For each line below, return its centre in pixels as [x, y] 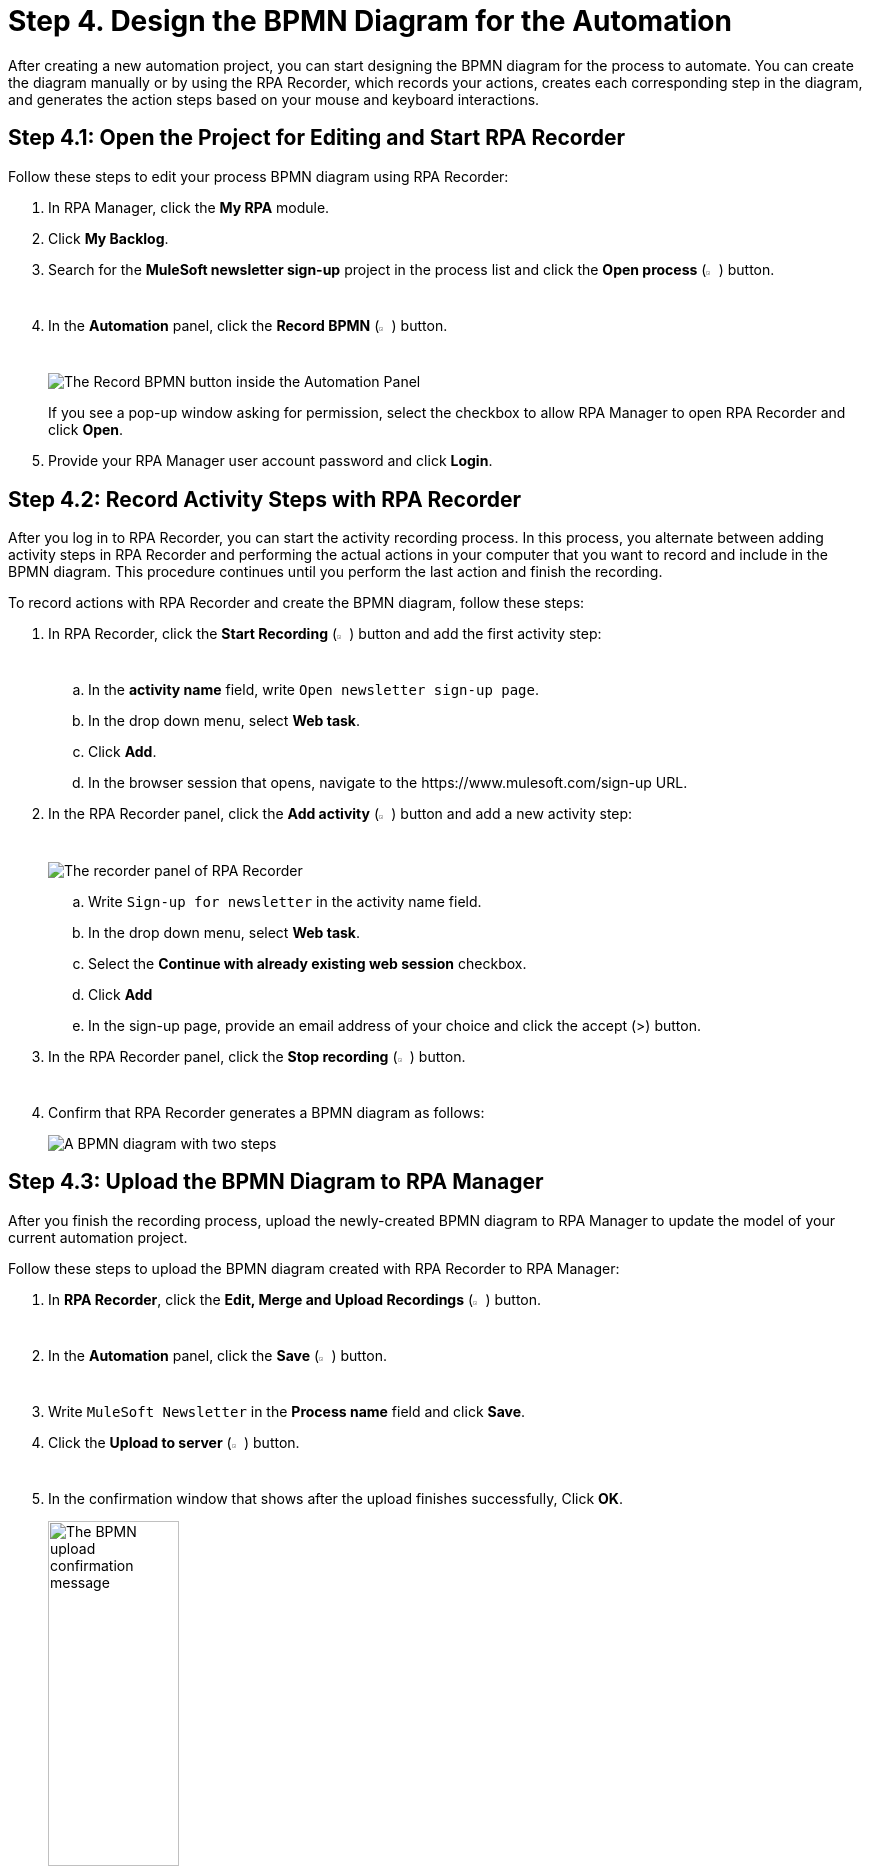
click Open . [86, 430]
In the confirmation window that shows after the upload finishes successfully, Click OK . [335, 1499]
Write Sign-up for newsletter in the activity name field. [285, 901]
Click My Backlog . [108, 238]
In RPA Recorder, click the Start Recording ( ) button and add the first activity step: [325, 633]
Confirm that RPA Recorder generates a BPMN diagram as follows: [266, 1112]
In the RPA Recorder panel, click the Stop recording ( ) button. [257, 1056]
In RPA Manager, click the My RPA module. [189, 207]
